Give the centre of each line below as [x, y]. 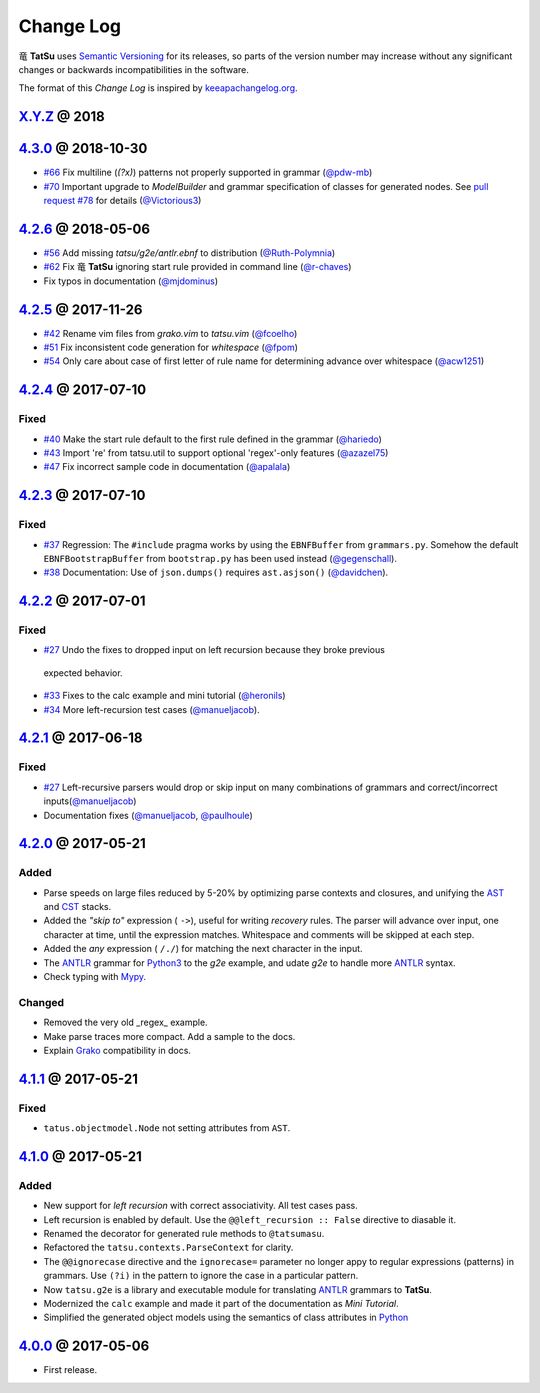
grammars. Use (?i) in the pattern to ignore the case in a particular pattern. [201, 1276]
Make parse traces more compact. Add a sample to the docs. [169, 1036]
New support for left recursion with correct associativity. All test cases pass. [201, 1206]
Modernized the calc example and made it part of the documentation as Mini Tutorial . [221, 1304]
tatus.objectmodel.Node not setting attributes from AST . [167, 1128]
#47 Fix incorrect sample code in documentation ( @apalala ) [167, 467]
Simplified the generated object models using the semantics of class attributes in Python [226, 1317]
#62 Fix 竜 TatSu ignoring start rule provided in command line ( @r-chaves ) [197, 267]
